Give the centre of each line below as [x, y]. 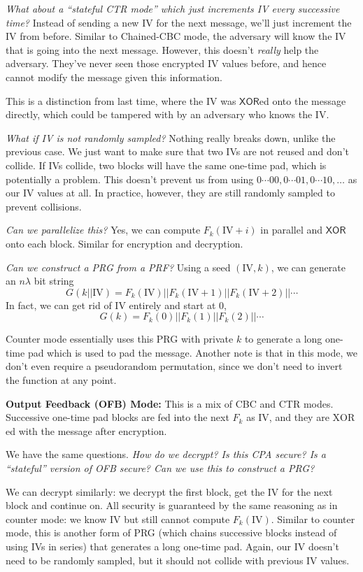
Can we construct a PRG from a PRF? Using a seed [118, 267]
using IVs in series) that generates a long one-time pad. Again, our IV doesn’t [172, 546]
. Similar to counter [313, 519]
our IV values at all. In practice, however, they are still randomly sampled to [170, 193]
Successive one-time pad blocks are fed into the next [118, 417]
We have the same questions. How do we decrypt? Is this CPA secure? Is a [166, 454]
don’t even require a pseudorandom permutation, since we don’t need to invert [174, 366]
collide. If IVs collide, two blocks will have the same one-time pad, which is [166, 165]
